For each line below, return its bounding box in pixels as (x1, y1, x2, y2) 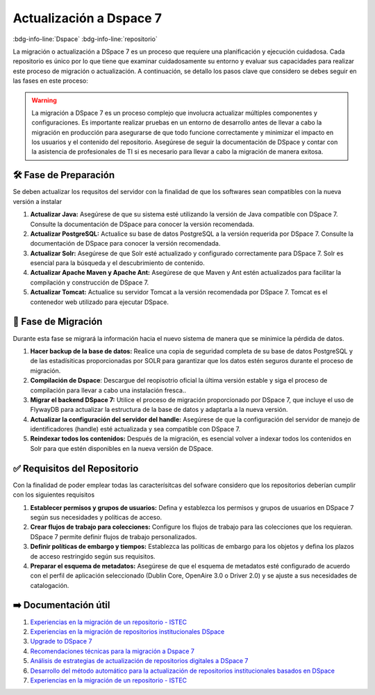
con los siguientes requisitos (12, 490, 95, 499)
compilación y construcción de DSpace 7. (30, 278, 149, 287)
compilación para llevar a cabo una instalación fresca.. (30, 386, 187, 394)
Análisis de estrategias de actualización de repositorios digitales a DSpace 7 (30, 657, 249, 665)
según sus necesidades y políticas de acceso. (30, 513, 162, 521)
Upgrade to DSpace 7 (30, 637, 92, 646)
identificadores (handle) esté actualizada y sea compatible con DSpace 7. (30, 425, 241, 433)
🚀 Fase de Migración (12, 316, 103, 328)
